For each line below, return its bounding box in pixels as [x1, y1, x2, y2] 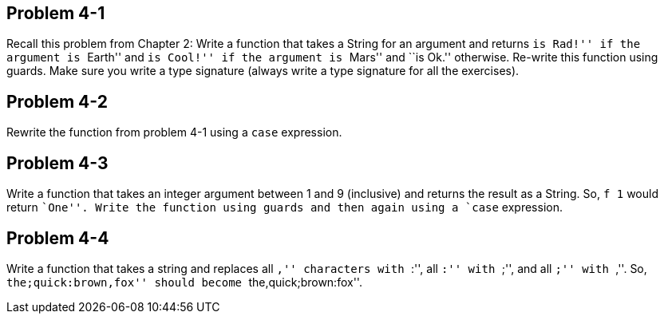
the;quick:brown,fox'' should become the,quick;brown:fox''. [6, 275, 362, 289]
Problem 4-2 [6, 91, 108, 112]
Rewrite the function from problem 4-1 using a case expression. [6, 125, 342, 140]
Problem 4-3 [6, 152, 109, 173]
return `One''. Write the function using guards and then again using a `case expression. [6, 200, 563, 215]
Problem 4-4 [6, 227, 109, 248]
